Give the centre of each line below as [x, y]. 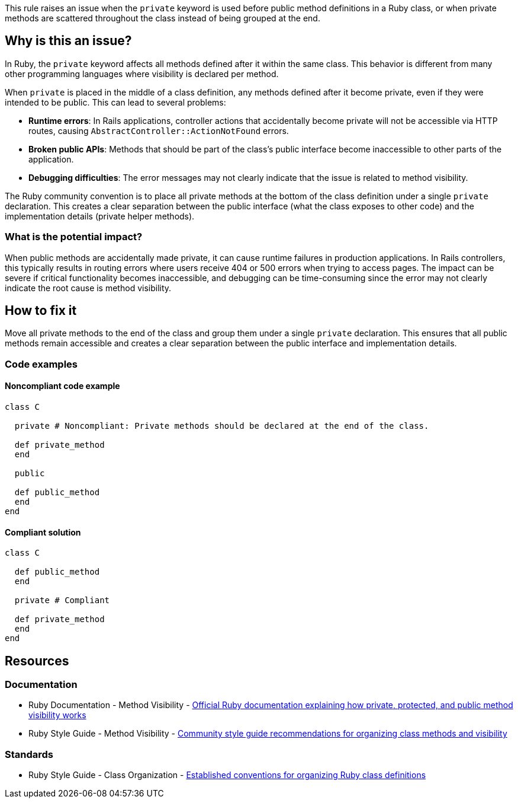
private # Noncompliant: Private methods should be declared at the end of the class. [222, 426]
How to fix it [41, 311]
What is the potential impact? [74, 237]
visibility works [57, 715]
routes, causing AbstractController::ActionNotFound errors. [159, 130]
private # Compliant [62, 600]
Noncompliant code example [62, 386]
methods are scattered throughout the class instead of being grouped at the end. [163, 18]
